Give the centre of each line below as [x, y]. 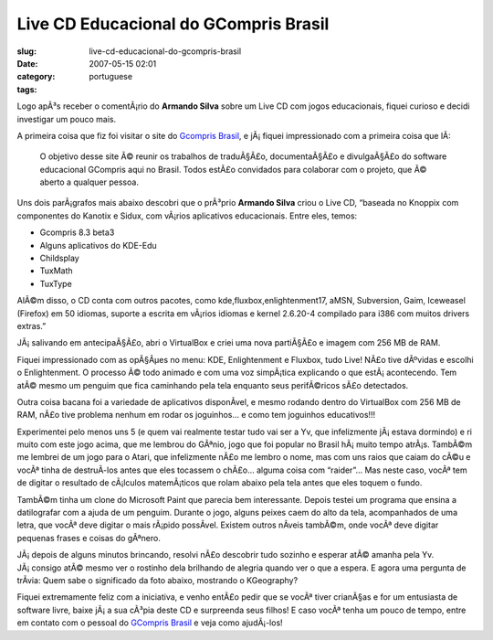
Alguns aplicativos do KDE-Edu [98, 245]
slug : [26, 51]
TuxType [56, 283]
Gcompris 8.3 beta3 [77, 232]
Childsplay [59, 258]
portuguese [110, 77]
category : [36, 77]
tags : [27, 89]
